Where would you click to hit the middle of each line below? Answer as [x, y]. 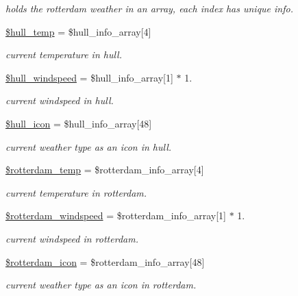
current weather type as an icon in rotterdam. [101, 285]
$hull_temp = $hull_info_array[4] [78, 31]
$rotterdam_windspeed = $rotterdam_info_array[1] [116, 215]
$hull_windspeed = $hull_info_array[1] [89, 77]
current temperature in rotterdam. [76, 192]
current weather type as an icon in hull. [89, 146]
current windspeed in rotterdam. [72, 238]
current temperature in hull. [64, 54]
